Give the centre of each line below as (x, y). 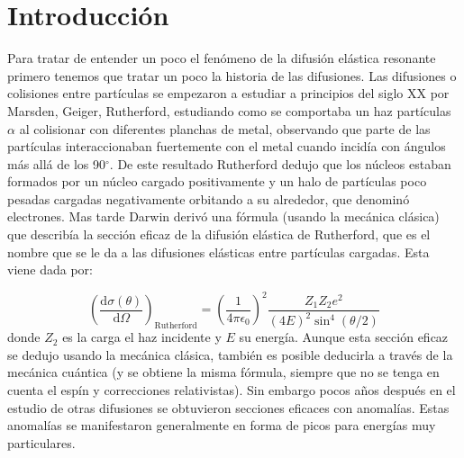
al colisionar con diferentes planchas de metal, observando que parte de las (225, 128)
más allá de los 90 (57, 163)
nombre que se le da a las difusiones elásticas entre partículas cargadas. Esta (218, 251)
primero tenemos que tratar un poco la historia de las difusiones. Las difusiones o (232, 75)
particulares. (41, 442)
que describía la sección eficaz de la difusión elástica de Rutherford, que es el (219, 234)
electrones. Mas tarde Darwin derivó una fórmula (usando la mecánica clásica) (223, 216)
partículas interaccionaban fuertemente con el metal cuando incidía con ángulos (227, 146)
